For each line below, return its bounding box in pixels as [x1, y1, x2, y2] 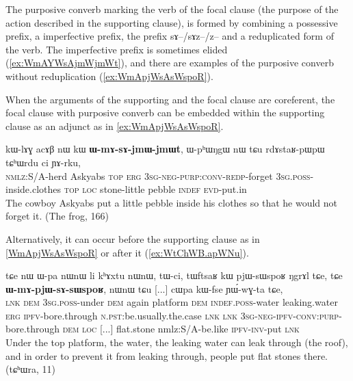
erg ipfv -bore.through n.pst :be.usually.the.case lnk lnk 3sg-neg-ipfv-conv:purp [5, 308, 339, 322]
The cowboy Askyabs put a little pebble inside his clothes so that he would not [5, 195, 338, 209]
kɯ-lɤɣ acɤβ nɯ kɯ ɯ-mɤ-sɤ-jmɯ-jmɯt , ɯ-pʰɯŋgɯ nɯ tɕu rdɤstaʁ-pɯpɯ [5, 142, 325, 156]
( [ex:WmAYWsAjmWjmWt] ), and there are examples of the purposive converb [5, 55, 334, 70]
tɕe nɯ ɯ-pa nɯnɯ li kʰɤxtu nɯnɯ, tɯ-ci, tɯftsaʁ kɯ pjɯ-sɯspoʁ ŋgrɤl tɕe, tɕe [5, 268, 343, 283]
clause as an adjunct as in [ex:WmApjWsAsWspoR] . [5, 118, 224, 133]
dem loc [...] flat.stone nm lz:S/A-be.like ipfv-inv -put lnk [62, 321, 300, 336]
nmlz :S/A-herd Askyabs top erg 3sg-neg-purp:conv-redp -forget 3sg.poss [5, 168, 311, 183]
